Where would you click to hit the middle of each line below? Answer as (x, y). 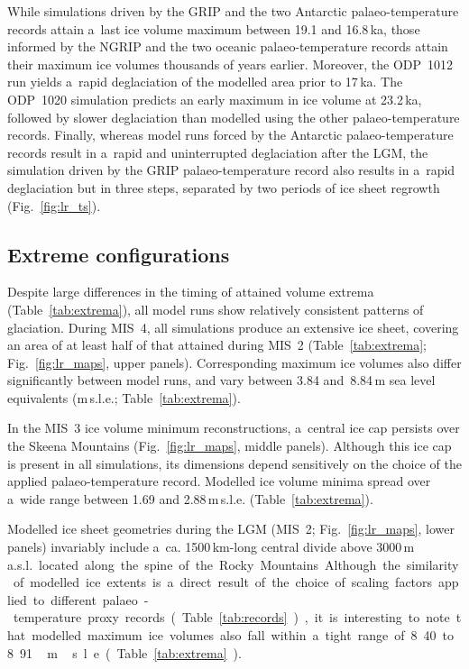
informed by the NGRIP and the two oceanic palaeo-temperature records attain (228, 46)
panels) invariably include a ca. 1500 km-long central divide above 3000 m (211, 547)
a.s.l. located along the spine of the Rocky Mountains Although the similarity (233, 564)
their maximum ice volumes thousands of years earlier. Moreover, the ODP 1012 (230, 64)
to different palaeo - (91, 599)
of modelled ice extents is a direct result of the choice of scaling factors (223, 582)
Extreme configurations (119, 254)
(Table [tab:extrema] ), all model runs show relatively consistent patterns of (216, 309)
